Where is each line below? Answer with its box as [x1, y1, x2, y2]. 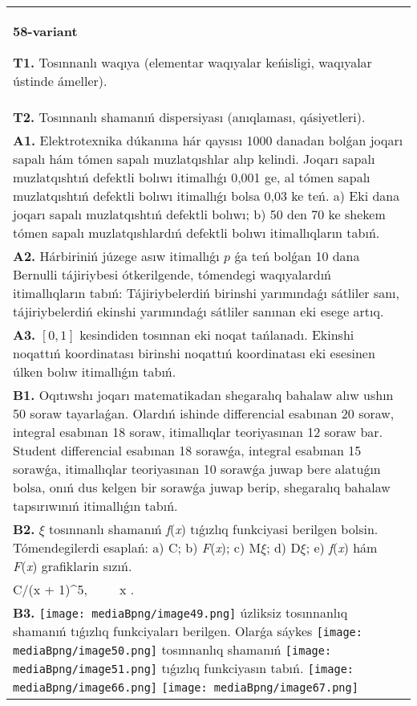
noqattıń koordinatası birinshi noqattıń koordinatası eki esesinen [13, 344, 375, 362]
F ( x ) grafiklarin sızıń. [13, 557, 132, 575]
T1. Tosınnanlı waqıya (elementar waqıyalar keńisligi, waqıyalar [13, 53, 372, 71]
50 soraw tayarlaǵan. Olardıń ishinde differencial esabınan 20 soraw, [13, 404, 395, 422]
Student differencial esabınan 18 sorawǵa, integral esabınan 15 [13, 441, 362, 459]
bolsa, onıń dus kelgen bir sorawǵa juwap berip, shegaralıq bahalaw [13, 478, 391, 496]
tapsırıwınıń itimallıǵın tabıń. [13, 496, 178, 515]
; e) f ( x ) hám [306, 538, 378, 557]
